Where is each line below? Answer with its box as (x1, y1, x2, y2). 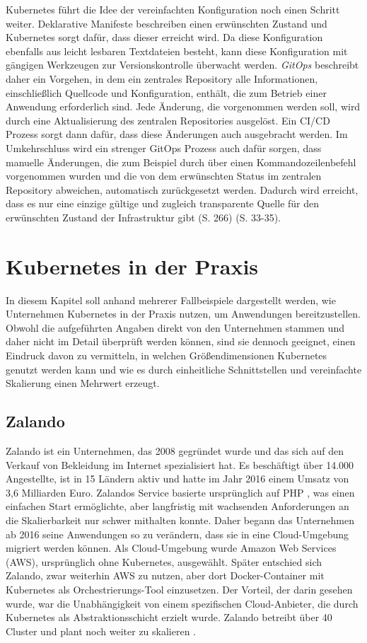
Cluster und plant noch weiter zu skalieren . (6, 623, 197, 638)
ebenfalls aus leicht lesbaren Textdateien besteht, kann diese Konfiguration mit (6, 43, 348, 58)
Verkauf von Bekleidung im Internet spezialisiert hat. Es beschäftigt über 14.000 (6, 457, 354, 472)
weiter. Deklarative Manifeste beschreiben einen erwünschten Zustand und (6, 16, 327, 30)
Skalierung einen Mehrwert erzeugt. (6, 376, 160, 390)
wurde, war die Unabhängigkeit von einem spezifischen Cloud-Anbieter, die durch (6, 596, 359, 610)
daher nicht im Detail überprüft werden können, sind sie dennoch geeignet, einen (6, 334, 356, 349)
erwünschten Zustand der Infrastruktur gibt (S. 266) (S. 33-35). (6, 209, 281, 224)
